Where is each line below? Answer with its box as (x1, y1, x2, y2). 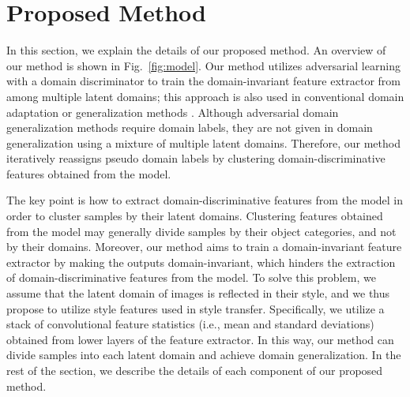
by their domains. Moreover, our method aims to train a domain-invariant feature (6, 238, 402, 255)
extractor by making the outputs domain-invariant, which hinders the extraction (6, 253, 396, 270)
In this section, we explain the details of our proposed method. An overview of (6, 42, 386, 58)
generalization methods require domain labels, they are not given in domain (6, 119, 373, 136)
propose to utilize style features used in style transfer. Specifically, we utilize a (6, 300, 385, 316)
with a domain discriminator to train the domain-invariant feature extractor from (6, 73, 401, 89)
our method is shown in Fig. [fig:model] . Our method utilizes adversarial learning (6, 57, 401, 73)
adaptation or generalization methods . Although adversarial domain (6, 103, 339, 120)
